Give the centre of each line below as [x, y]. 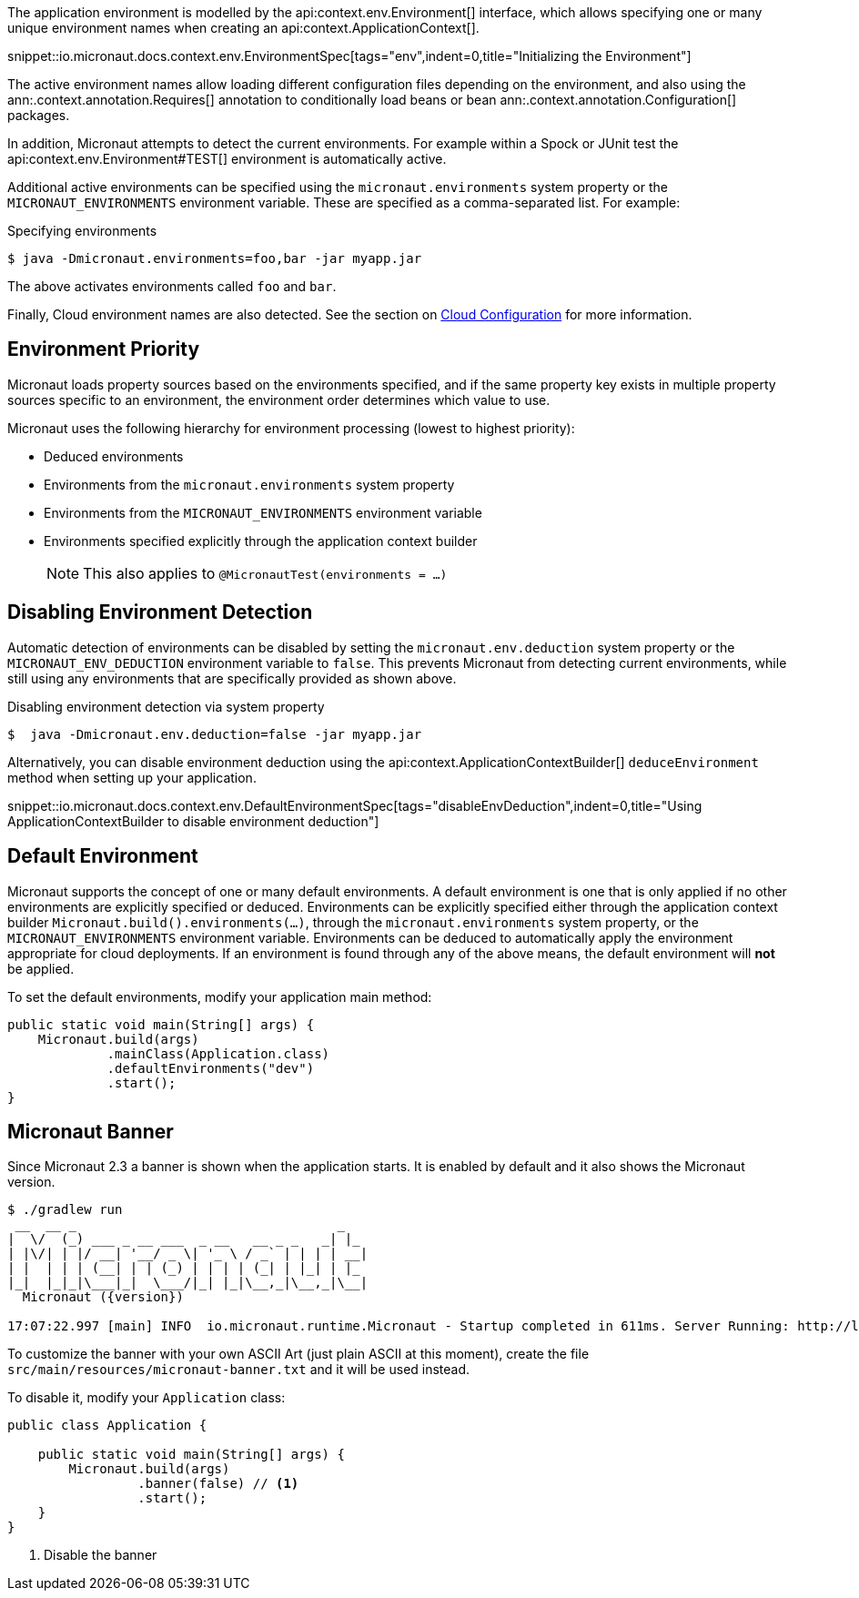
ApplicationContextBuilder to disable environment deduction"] [193, 821]
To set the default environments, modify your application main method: [220, 996]
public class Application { [107, 1426]
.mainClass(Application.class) [218, 1053]
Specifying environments [82, 231]
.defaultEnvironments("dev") [211, 1068]
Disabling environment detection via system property [166, 706]
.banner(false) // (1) [218, 1484]
